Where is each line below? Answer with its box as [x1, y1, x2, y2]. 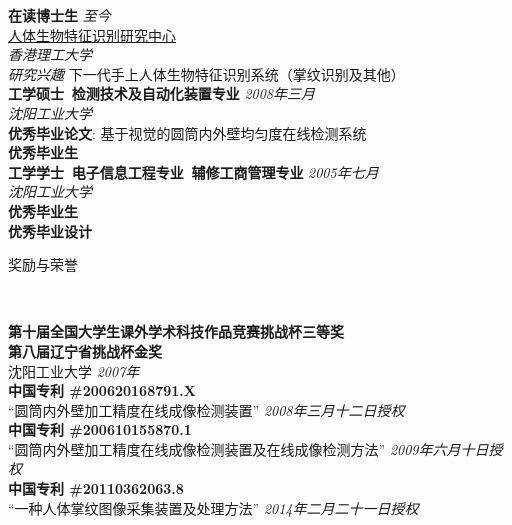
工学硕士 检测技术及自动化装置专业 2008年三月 [8, 83, 315, 104]
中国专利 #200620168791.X [8, 380, 197, 401]
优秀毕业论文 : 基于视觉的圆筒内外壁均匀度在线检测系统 [8, 122, 367, 143]
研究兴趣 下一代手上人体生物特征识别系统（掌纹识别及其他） [8, 63, 405, 84]
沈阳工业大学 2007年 [8, 360, 140, 381]
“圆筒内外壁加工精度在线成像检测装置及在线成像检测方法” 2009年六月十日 [8, 438, 489, 459]
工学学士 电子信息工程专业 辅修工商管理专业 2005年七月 [8, 161, 379, 182]
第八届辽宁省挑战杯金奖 [8, 340, 162, 361]
